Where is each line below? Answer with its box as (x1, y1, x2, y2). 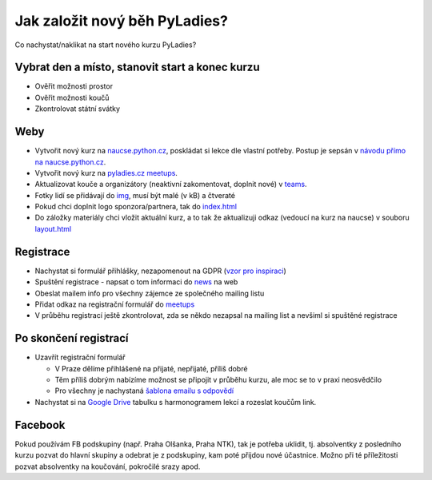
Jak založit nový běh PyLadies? (14, 12, 228, 30)
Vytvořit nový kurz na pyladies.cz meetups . (34, 168, 178, 177)
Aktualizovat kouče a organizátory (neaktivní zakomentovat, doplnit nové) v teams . (34, 180, 307, 189)
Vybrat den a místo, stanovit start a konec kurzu (14, 61, 260, 74)
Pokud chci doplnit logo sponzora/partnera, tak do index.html (34, 202, 238, 212)
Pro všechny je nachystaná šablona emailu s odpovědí (54, 386, 234, 395)
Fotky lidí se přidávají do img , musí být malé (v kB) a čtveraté (34, 190, 236, 200)
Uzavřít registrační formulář (34, 352, 126, 363)
